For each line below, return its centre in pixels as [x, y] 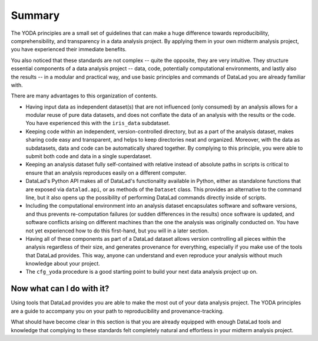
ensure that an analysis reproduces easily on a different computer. [106, 173]
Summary [35, 15]
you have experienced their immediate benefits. [69, 50]
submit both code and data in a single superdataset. [89, 156]
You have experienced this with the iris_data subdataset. [98, 123]
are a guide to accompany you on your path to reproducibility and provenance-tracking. [117, 311]
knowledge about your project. [63, 264]
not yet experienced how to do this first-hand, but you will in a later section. [117, 231]
